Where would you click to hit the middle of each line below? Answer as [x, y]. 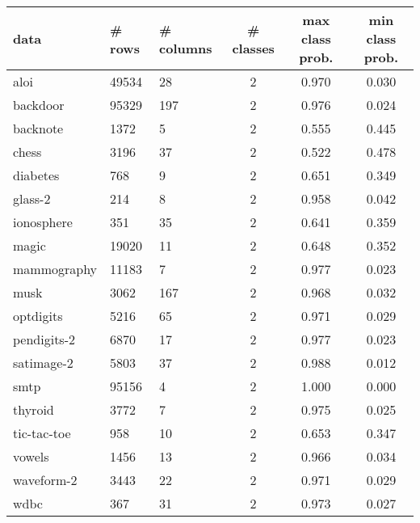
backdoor [39, 105]
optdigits [38, 316]
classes [253, 48]
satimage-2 [43, 363]
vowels [31, 456]
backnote [38, 128]
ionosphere [43, 222]
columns [186, 48]
